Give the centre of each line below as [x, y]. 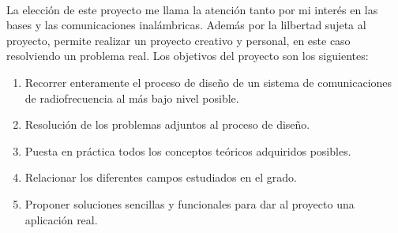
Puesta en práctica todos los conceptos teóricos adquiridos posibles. [188, 150]
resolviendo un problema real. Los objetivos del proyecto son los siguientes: [188, 56]
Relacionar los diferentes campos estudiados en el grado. [161, 177]
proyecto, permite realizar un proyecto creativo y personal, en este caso [178, 40]
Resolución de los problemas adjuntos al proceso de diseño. [167, 124]
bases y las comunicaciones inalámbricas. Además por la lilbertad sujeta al [186, 25]
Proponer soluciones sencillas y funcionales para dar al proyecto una [190, 203]
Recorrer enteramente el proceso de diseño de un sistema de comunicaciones [208, 82]
